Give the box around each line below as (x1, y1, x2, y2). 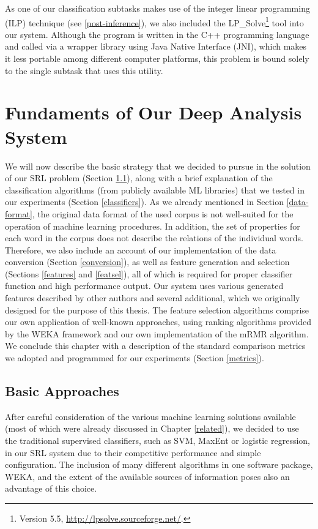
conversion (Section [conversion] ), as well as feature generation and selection (5, 255, 290, 268)
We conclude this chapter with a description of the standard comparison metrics (5, 339, 306, 352)
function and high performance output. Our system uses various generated (5, 279, 284, 292)
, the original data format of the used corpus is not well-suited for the (32, 207, 294, 220)
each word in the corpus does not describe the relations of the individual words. (5, 231, 303, 244)
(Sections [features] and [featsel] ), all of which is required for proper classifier (5, 267, 293, 280)
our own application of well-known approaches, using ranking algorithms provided (5, 315, 311, 328)
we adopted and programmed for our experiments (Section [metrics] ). (5, 351, 264, 364)
